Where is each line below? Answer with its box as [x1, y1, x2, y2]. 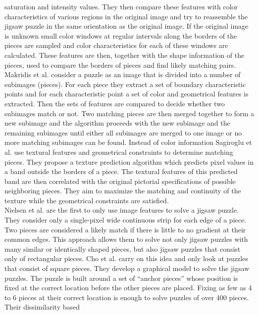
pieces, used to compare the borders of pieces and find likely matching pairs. [4, 59, 236, 70]
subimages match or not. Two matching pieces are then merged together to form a [4, 108, 254, 118]
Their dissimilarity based [4, 302, 80, 312]
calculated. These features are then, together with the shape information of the [4, 49, 245, 60]
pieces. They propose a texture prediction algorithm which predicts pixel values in [4, 156, 254, 167]
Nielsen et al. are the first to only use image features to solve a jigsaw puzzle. [4, 205, 239, 215]
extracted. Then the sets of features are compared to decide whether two [4, 98, 225, 108]
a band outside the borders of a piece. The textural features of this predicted [4, 166, 238, 177]
